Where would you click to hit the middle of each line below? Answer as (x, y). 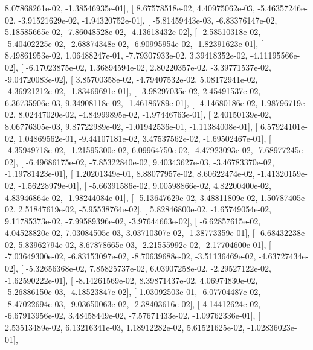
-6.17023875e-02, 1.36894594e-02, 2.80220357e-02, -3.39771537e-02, (148, 67)
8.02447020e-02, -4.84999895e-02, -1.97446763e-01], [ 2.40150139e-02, (145, 114)
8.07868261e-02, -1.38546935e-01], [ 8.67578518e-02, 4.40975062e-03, (130, 8)
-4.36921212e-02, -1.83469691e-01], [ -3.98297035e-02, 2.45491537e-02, (133, 91)
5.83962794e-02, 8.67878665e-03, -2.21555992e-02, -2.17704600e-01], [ (145, 244)
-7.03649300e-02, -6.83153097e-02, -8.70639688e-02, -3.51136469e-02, (131, 256)
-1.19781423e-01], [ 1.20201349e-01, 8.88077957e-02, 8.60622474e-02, (130, 173)
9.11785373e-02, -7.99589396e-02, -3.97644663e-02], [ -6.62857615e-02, (133, 221)
